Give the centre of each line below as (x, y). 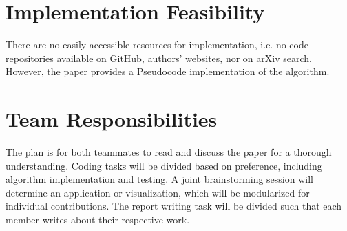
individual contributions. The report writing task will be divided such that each (174, 206)
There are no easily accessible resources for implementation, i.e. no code (157, 44)
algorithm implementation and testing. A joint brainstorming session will (159, 179)
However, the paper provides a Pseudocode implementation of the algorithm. (168, 71)
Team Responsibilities (112, 119)
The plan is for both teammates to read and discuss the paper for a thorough (169, 152)
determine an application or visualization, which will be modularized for (158, 192)
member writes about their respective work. (98, 219)
